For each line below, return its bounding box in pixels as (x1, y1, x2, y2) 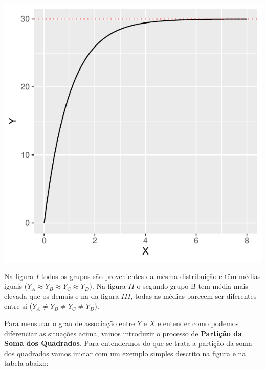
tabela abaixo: (4, 358, 49, 368)
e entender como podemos (157, 317, 239, 328)
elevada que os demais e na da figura (4, 290, 119, 301)
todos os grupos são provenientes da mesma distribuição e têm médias (41, 270, 261, 281)
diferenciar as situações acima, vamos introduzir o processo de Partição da (4, 328, 242, 338)
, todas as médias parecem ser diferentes (130, 290, 257, 301)
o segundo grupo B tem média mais (137, 281, 248, 291)
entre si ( (4, 300, 32, 311)
